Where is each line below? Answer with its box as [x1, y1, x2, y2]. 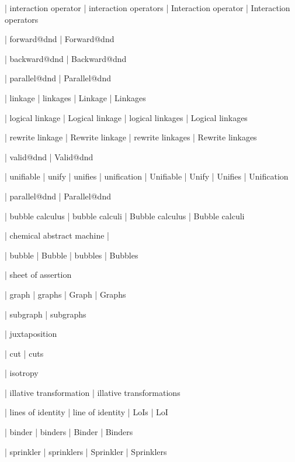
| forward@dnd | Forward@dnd [5, 33, 114, 45]
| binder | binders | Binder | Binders [5, 426, 133, 438]
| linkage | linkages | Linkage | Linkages [5, 91, 146, 104]
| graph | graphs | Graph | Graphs [5, 288, 126, 300]
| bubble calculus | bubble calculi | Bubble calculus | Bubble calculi [5, 209, 245, 222]
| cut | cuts [5, 347, 44, 359]
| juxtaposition [5, 327, 57, 340]
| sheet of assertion [5, 268, 72, 281]
